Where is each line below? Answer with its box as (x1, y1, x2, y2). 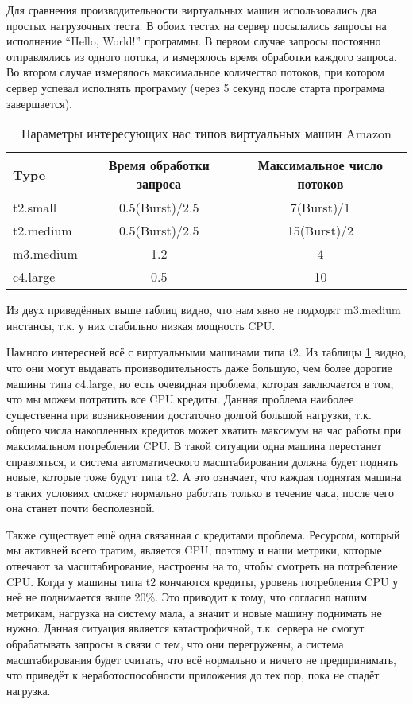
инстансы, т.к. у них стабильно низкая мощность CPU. (6, 317, 276, 333)
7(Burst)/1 (290, 198, 351, 217)
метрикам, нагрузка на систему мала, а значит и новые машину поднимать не (6, 604, 382, 620)
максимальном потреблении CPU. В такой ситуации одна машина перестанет (6, 437, 382, 453)
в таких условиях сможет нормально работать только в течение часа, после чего (6, 484, 394, 500)
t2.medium (13, 221, 72, 240)
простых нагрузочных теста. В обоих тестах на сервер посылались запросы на (6, 17, 387, 33)
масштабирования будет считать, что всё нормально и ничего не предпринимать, (6, 651, 396, 667)
